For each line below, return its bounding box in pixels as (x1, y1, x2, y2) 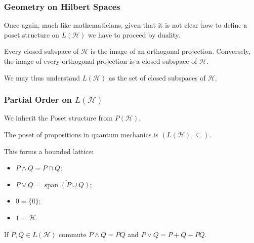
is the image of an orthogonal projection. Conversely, (90, 46, 251, 56)
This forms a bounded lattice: (4, 146, 94, 156)
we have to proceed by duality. (88, 29, 180, 40)
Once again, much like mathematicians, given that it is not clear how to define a (4, 20, 248, 30)
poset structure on (4, 29, 59, 40)
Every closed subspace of (4, 46, 79, 56)
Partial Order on (4, 93, 72, 106)
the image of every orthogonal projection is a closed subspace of (4, 56, 197, 66)
